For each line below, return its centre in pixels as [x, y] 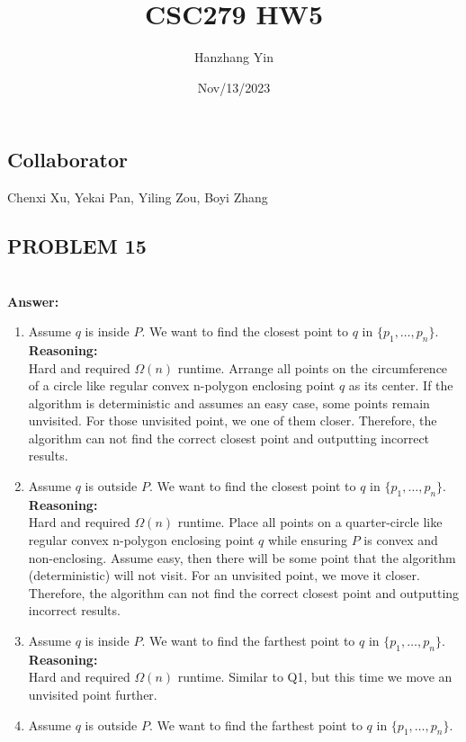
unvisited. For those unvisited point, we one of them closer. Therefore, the [233, 420]
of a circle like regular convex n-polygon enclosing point [182, 385]
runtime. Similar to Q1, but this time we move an [315, 677]
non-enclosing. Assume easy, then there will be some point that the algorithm [242, 557]
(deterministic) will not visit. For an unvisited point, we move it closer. [224, 575]
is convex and [401, 540]
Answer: [33, 301]
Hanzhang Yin [234, 57]
